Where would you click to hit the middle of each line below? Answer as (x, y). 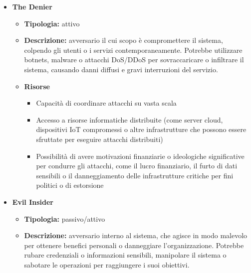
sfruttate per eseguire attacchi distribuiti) (100, 139)
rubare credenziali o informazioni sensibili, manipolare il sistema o (125, 255)
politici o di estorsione (70, 185)
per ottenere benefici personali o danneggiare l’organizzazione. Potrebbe (134, 245)
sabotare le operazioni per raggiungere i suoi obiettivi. (107, 264)
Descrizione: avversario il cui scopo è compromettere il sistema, (124, 40)
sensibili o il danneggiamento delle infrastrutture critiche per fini (135, 175)
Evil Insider (33, 202)
